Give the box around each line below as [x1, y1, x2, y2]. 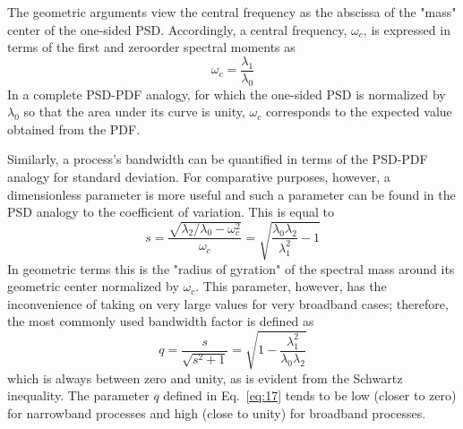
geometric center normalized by [7, 277, 179, 296]
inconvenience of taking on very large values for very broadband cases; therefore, [7, 294, 449, 313]
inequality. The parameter [7, 386, 150, 405]
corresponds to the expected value [265, 102, 452, 121]
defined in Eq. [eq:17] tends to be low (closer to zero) [163, 386, 457, 405]
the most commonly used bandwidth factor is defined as [7, 312, 314, 330]
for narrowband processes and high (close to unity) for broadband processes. [7, 403, 426, 422]
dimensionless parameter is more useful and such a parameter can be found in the [7, 184, 456, 203]
